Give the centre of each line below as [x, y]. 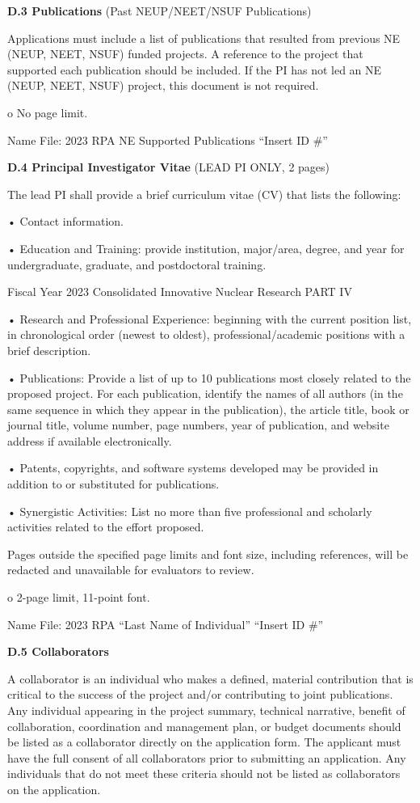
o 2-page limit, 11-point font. [79, 597]
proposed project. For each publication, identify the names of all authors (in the [205, 393]
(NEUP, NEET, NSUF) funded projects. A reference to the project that [185, 54]
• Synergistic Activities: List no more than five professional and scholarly [190, 511]
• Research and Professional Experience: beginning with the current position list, [210, 318]
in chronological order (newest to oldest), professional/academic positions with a [206, 334]
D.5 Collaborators [58, 651]
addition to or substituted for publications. [113, 484]
